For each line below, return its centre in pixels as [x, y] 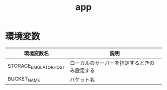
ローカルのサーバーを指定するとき [110, 63]
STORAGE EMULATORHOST [37, 66]
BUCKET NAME [24, 79]
